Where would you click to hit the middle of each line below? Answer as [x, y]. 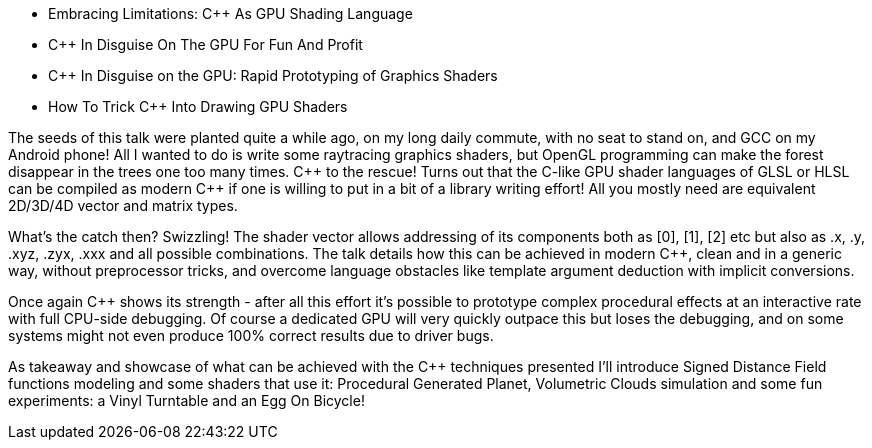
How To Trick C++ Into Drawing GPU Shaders [198, 106]
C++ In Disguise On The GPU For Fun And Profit [205, 44]
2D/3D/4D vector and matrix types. [123, 205]
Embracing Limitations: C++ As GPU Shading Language [230, 13]
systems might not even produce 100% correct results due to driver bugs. [251, 335]
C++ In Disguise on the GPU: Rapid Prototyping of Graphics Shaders [273, 75]
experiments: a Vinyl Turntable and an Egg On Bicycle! [186, 400]
